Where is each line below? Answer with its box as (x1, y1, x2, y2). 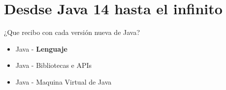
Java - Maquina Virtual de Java (15, 76, 112, 87)
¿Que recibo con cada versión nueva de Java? (4, 27, 140, 37)
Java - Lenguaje (15, 43, 67, 54)
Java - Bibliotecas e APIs (15, 60, 92, 70)
